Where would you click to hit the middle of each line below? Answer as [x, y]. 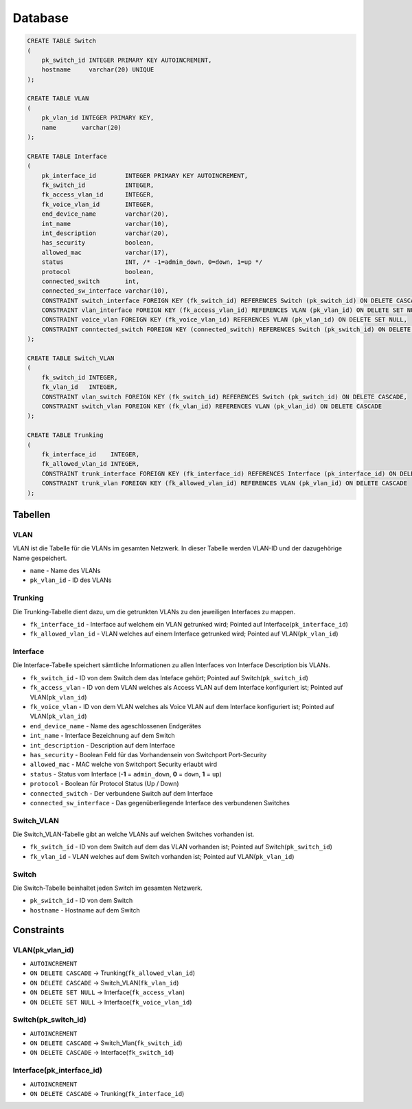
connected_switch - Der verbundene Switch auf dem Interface [121, 793]
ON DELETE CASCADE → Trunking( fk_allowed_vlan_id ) [113, 973]
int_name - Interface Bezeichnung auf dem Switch [102, 736]
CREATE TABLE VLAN [58, 99]
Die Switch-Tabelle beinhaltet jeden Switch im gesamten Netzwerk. [107, 888]
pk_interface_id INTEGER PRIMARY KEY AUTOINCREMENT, [145, 176]
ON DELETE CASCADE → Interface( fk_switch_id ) [102, 1053]
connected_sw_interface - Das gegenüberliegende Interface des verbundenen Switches [160, 803]
